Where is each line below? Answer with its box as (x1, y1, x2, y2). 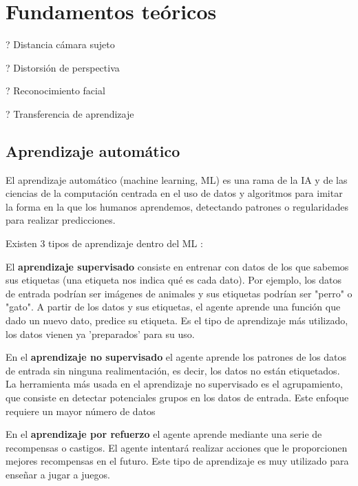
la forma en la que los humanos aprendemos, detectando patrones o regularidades (6, 199, 348, 213)
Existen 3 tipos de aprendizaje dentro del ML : (6, 236, 203, 251)
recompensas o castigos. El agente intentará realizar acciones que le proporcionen (6, 440, 348, 454)
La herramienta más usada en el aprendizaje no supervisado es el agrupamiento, (6, 377, 343, 391)
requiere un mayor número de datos (6, 403, 156, 418)
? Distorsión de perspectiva (6, 60, 120, 74)
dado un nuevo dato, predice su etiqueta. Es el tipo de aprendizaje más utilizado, (6, 313, 348, 328)
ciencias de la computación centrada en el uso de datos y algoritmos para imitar (6, 186, 343, 200)
